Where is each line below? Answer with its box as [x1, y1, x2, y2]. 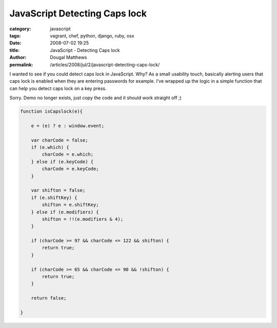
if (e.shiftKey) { [31, 195, 77, 200]
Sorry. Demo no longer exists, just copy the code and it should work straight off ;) [9, 95, 182, 101]
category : [9, 26, 31, 32]
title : [9, 47, 20, 53]
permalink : [9, 62, 33, 68]
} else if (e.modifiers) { [31, 209, 100, 215]
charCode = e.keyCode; [42, 166, 100, 172]
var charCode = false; [31, 137, 88, 143]
